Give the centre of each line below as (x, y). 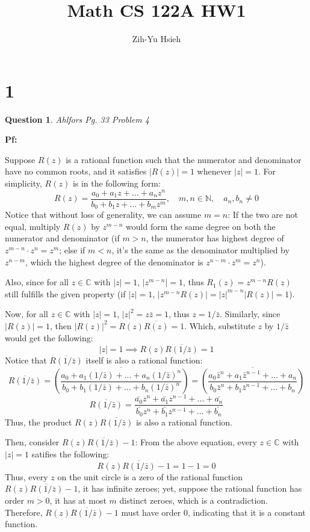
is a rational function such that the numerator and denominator (184, 159)
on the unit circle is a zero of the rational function (150, 476)
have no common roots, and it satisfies (76, 171)
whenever (214, 171)
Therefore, (24, 512)
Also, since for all (37, 282)
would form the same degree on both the (201, 226)
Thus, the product (39, 422)
